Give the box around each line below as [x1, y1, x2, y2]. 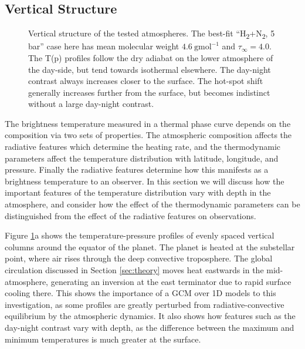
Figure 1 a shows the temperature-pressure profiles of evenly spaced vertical [5, 229, 274, 241]
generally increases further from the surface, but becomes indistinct [28, 86, 270, 98]
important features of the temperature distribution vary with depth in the [5, 186, 271, 199]
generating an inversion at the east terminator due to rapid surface [50, 275, 292, 287]
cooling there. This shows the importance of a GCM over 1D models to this [5, 287, 276, 299]
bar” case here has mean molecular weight [28, 40, 179, 52]
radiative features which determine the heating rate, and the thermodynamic [5, 140, 281, 153]
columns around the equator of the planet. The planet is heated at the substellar [5, 240, 295, 253]
